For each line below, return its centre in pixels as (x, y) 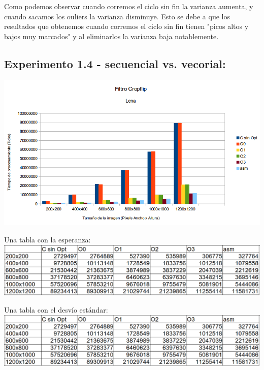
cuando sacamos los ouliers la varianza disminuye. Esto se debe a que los (117, 16)
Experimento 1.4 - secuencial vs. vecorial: (115, 63)
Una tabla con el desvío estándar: (56, 310)
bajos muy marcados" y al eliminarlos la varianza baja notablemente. (111, 36)
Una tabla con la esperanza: (47, 239)
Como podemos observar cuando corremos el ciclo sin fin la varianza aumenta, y (129, 6)
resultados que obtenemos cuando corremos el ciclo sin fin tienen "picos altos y (126, 26)
